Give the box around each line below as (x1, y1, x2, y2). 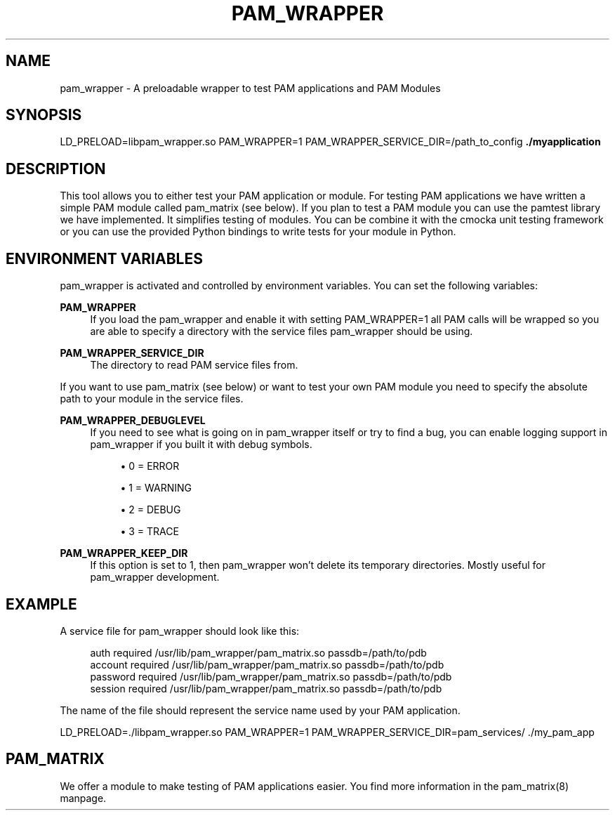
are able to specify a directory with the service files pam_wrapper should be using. (90, 325, 473, 338)
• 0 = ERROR (120, 460, 180, 473)
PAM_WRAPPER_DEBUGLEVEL (60, 414, 206, 427)
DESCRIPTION (6, 159, 106, 178)
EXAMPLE (6, 595, 77, 613)
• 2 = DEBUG (120, 504, 181, 516)
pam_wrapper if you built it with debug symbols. (90, 438, 312, 451)
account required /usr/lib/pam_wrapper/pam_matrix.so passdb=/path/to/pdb (90, 658, 444, 671)
